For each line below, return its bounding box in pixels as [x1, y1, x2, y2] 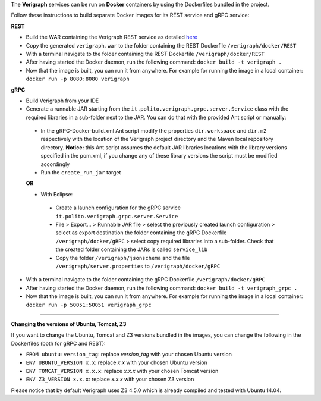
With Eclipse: [40, 190, 73, 198]
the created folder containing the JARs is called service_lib [55, 246, 208, 253]
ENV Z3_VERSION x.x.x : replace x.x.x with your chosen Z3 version [26, 375, 194, 383]
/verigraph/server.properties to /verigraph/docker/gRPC [55, 262, 221, 270]
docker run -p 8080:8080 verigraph [26, 76, 130, 83]
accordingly [40, 161, 70, 168]
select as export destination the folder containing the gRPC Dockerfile [55, 229, 227, 236]
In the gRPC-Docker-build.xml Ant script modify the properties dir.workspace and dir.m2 [40, 127, 267, 134]
